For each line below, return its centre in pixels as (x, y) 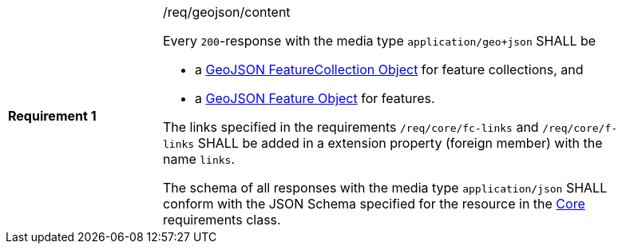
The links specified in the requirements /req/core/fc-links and (351, 127)
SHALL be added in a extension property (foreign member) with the (400, 143)
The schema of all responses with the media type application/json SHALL (385, 188)
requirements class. (222, 220)
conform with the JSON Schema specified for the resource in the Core (374, 204)
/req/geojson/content (227, 12)
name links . (199, 159)
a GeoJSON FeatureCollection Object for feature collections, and (389, 69)
